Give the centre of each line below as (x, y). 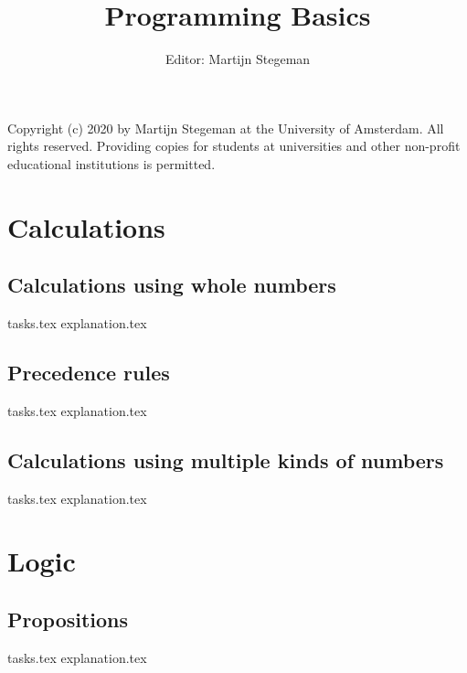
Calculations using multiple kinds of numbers (226, 459)
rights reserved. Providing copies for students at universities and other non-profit (234, 146)
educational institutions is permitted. (111, 163)
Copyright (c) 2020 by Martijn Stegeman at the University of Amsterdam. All (226, 128)
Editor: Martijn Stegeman (238, 59)
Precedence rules (89, 373)
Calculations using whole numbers (172, 285)
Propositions (68, 620)
